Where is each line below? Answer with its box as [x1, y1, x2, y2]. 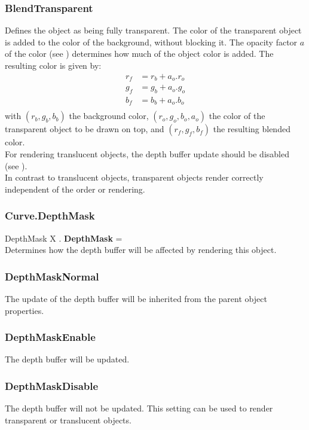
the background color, [69, 109, 149, 122]
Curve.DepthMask [5, 208, 95, 223]
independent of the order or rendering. [5, 182, 145, 195]
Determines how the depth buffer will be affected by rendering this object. [5, 243, 277, 256]
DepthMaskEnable [5, 330, 96, 344]
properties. [5, 304, 44, 316]
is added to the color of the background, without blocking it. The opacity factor [5, 35, 298, 48]
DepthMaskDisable [5, 378, 99, 393]
